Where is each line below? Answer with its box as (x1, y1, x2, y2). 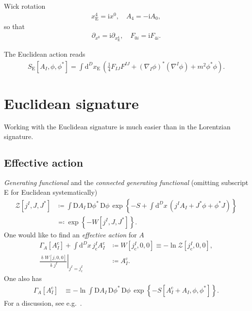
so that (4, 21, 25, 31)
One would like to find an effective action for (4, 229, 137, 239)
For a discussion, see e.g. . (4, 297, 82, 308)
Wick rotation (4, 1, 46, 11)
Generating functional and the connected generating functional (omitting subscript (4, 177, 249, 187)
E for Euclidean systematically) (4, 187, 98, 197)
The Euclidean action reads (4, 49, 85, 59)
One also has (4, 273, 42, 283)
